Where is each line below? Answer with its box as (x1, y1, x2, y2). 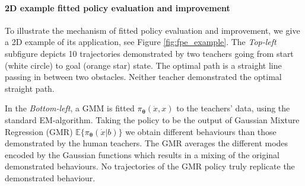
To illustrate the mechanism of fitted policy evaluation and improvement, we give (5, 24, 300, 36)
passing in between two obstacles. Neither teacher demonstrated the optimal (5, 70, 282, 83)
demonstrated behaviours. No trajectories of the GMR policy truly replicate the (5, 160, 295, 172)
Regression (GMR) (5, 125, 73, 137)
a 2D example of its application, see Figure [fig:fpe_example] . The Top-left (5, 36, 277, 48)
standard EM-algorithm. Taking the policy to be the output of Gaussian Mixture (5, 113, 300, 126)
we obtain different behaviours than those (125, 125, 277, 137)
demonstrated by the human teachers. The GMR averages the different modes (5, 137, 288, 149)
